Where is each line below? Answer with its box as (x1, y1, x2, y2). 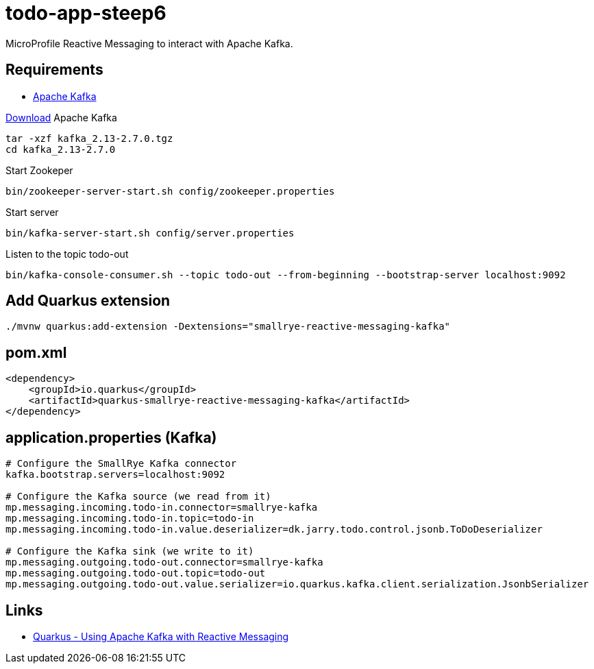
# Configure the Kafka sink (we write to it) (5, 546, 254, 557)
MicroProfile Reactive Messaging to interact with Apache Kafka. (5, 37, 293, 49)
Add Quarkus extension (5, 292, 171, 310)
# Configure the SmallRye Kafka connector (5, 458, 237, 470)
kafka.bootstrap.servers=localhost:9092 (5, 469, 225, 481)
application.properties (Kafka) (5, 428, 217, 446)
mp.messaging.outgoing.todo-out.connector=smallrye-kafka (5, 557, 323, 568)
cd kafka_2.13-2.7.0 (5, 143, 116, 155)
